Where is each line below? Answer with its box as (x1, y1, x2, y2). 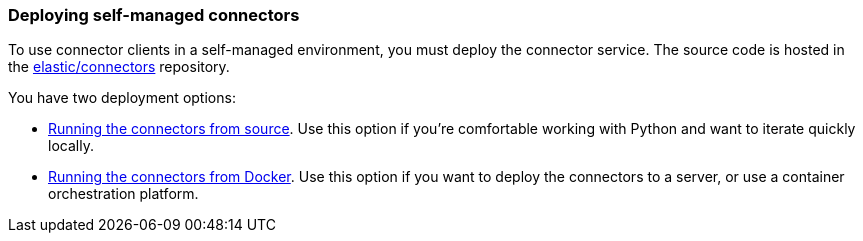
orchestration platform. (48, 185, 199, 203)
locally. (48, 137, 94, 155)
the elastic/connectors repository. (8, 58, 230, 76)
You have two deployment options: (8, 89, 236, 107)
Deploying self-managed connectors (8, 5, 300, 25)
